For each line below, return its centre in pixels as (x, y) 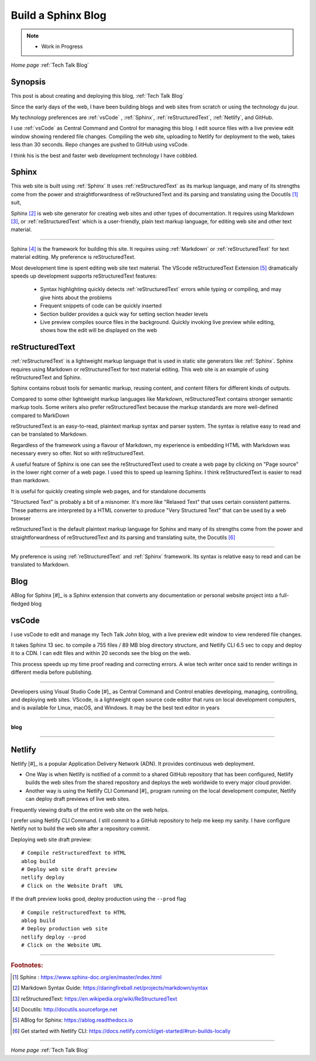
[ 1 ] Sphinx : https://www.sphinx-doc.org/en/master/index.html (87, 977)
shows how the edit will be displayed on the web (99, 330)
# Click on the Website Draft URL (72, 886)
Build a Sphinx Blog (59, 15)
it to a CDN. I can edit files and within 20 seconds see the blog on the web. (101, 653)
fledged (20, 603)
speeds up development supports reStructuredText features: (84, 276)
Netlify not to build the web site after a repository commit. (80, 828)
